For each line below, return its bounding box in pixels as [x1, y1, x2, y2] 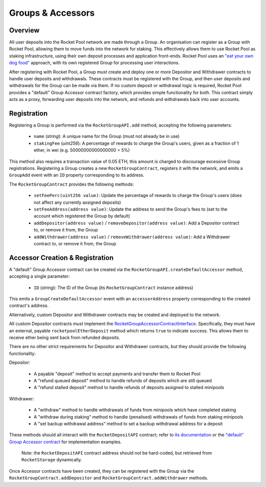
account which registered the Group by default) [33, 213, 131, 219]
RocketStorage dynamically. [21, 457, 82, 463]
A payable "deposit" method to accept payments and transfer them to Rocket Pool [33, 371, 200, 377]
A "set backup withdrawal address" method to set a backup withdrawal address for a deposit [33, 421, 223, 426]
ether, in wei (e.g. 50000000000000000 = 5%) [33, 147, 130, 153]
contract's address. [9, 303, 49, 309]
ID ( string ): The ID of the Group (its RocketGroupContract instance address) [33, 285, 194, 291]
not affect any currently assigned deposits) [33, 199, 121, 205]
